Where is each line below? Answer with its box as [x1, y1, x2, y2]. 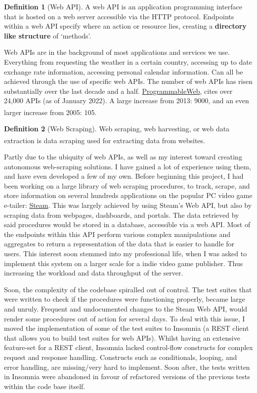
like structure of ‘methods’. [4, 30, 91, 40]
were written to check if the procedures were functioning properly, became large [4, 294, 246, 304]
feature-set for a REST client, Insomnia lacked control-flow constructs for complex [4, 342, 253, 353]
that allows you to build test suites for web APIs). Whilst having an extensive [4, 332, 240, 343]
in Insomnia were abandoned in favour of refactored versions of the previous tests [4, 371, 250, 382]
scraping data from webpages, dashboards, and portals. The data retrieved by [4, 209, 239, 220]
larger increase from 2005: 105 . [4, 107, 97, 117]
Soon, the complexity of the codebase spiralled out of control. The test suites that [4, 284, 252, 294]
